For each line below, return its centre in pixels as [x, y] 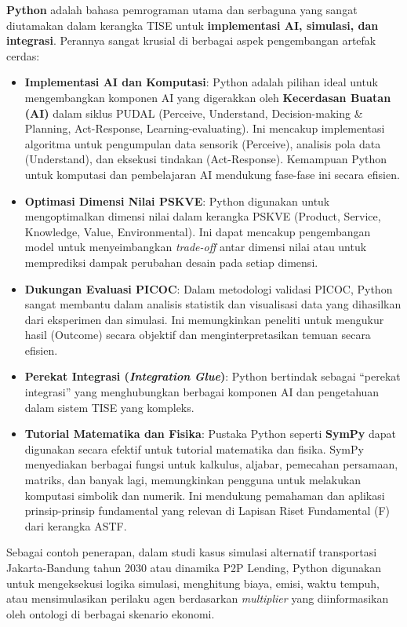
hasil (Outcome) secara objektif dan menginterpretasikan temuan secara [198, 335]
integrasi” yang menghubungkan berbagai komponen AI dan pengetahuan [202, 392]
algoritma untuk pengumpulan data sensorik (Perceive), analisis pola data [203, 143]
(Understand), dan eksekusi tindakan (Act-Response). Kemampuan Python [206, 159]
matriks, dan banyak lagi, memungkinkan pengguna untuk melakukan [193, 480]
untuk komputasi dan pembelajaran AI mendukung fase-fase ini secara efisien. [212, 174]
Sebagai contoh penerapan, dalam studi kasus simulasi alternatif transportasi [192, 552]
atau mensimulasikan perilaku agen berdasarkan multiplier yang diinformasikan [198, 598]
